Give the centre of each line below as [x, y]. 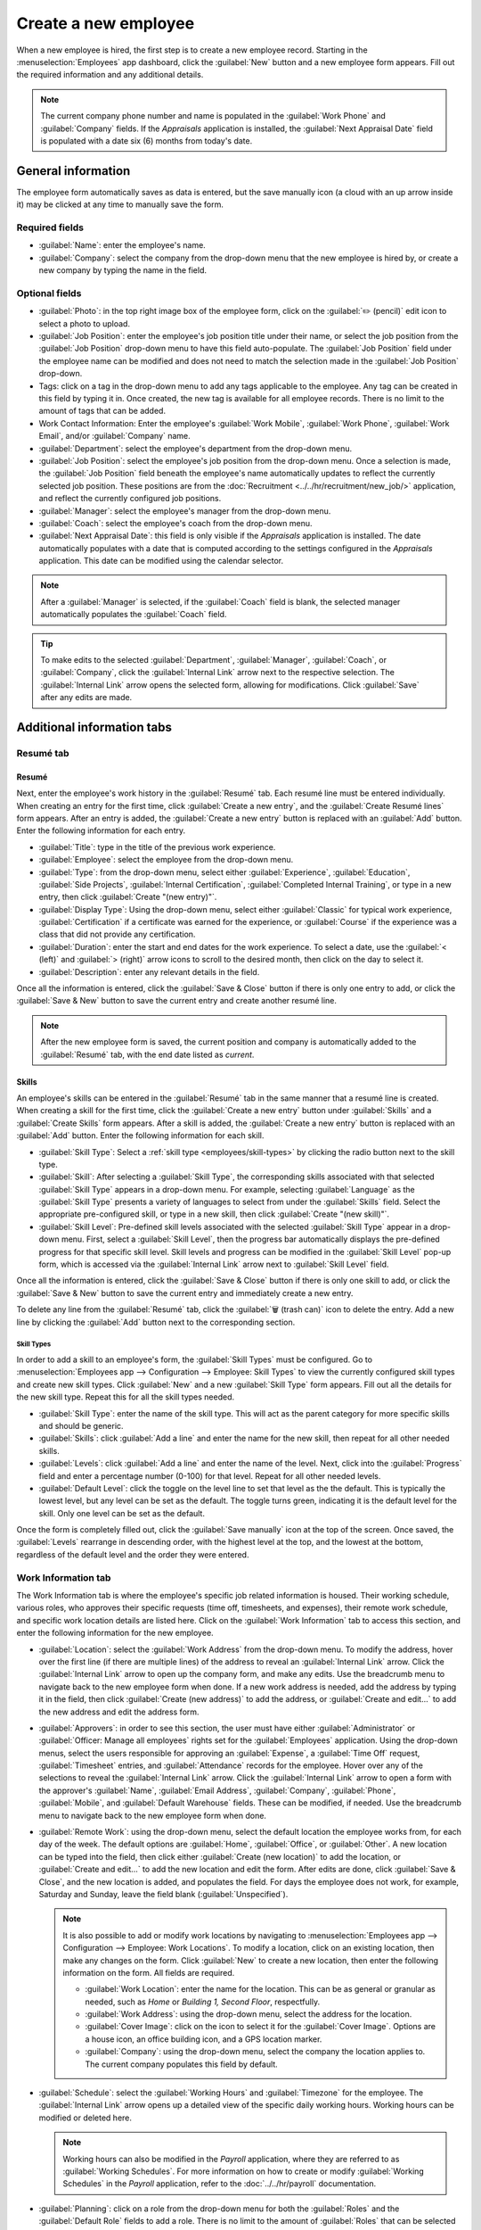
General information [73, 171]
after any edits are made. [86, 698]
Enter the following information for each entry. [101, 830]
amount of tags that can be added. [102, 411]
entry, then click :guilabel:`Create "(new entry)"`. [128, 897]
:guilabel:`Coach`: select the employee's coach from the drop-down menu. [175, 523]
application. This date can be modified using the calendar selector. [161, 561]
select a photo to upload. [85, 323]
